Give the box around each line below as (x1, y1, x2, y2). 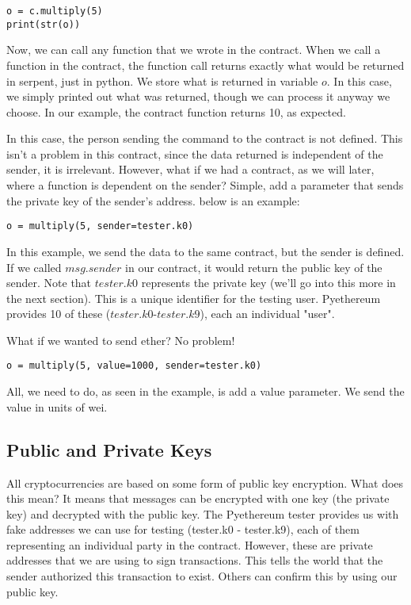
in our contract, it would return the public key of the (125, 258, 382, 275)
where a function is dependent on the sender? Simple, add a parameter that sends (6, 177, 404, 193)
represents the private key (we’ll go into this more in (141, 274, 396, 291)
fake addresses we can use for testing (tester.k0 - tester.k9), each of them (6, 521, 360, 538)
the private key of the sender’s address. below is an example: (6, 192, 300, 209)
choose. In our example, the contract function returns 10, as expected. (6, 103, 346, 120)
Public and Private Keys (6, 437, 212, 461)
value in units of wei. (6, 398, 108, 415)
